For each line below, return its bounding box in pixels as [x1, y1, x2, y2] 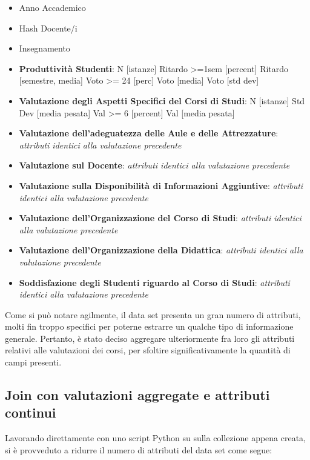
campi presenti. [5, 356, 62, 368]
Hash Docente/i [19, 21, 77, 34]
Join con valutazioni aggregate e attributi [5, 385, 270, 404]
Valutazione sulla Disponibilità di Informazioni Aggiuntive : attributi [19, 179, 303, 192]
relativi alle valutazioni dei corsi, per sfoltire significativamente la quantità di [5, 344, 291, 356]
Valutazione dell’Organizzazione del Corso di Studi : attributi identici [19, 212, 302, 224]
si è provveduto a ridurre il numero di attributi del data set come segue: [5, 443, 272, 456]
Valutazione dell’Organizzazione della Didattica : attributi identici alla [19, 244, 303, 256]
